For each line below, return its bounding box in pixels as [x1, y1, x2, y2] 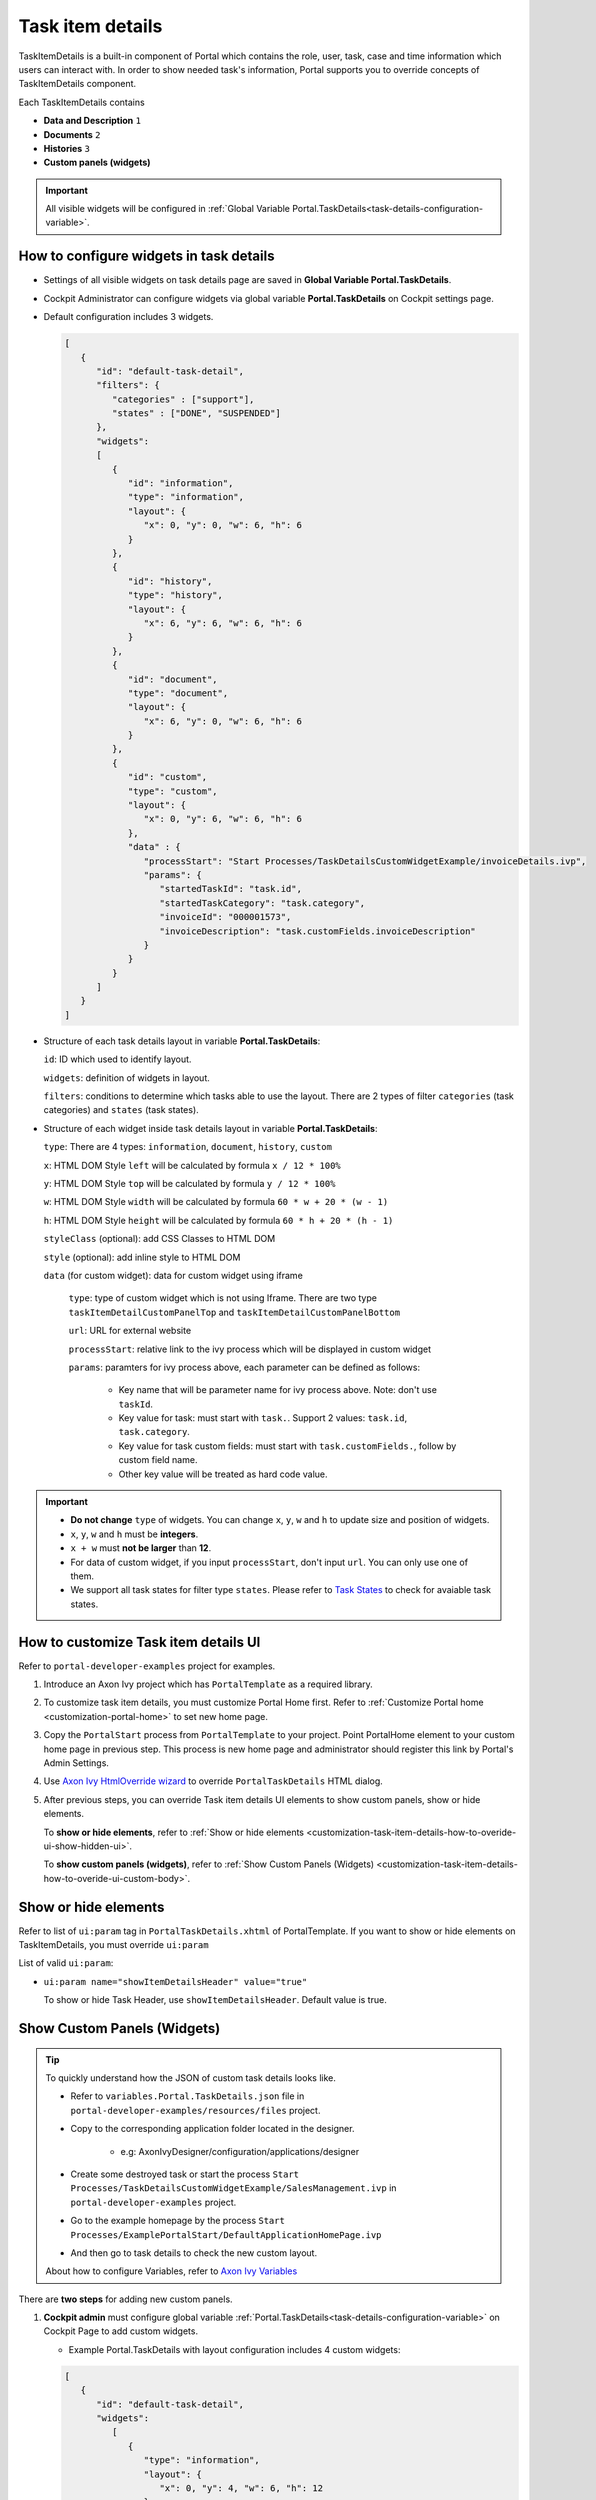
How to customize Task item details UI [18, 1633, 261, 1650]
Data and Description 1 [43, 115, 142, 127]
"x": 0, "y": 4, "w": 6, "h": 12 [159, 2482, 324, 2494]
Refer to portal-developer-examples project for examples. [18, 1660, 276, 1672]
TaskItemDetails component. [18, 78, 137, 90]
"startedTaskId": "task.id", [159, 883, 302, 895]
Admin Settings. [43, 1757, 110, 1769]
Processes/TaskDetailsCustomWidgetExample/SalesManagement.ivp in [70, 2182, 397, 2194]
